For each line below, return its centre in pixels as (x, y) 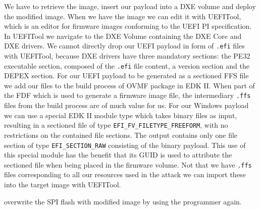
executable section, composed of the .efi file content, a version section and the (127, 65)
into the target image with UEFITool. (63, 185)
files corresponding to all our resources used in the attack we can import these (125, 174)
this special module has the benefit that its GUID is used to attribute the (118, 155)
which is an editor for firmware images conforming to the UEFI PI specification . (128, 26)
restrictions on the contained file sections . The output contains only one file (121, 135)
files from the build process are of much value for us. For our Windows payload (126, 105)
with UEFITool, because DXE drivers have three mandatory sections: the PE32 (127, 56)
